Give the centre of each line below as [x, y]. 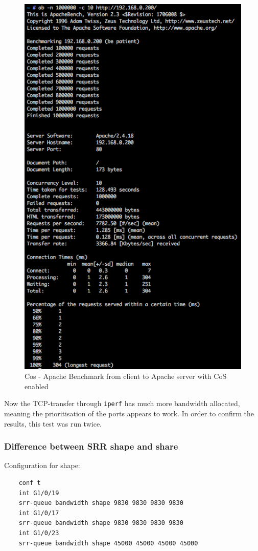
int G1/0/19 [39, 493]
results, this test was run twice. [53, 423]
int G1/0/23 [39, 533]
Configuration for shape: [42, 465]
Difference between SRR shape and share [91, 446]
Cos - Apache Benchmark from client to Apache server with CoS [126, 376]
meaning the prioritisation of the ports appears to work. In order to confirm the [129, 414]
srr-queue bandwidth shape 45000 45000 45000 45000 [108, 543]
